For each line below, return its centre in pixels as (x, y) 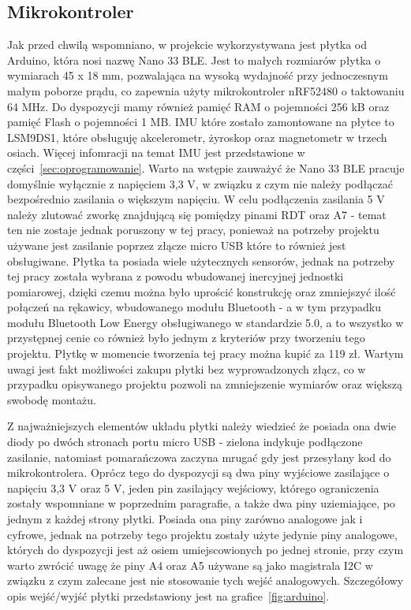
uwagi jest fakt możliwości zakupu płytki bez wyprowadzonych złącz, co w (187, 368)
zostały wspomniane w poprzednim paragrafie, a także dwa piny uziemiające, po (201, 503)
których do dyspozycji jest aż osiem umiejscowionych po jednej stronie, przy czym (205, 550)
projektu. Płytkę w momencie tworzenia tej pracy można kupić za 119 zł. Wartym (205, 353)
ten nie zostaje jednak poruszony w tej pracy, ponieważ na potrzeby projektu (193, 230)
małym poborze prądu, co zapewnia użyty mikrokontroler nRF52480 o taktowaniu (206, 90)
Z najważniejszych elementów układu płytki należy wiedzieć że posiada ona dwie (202, 426)
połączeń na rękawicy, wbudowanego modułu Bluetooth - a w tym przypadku (194, 307)
